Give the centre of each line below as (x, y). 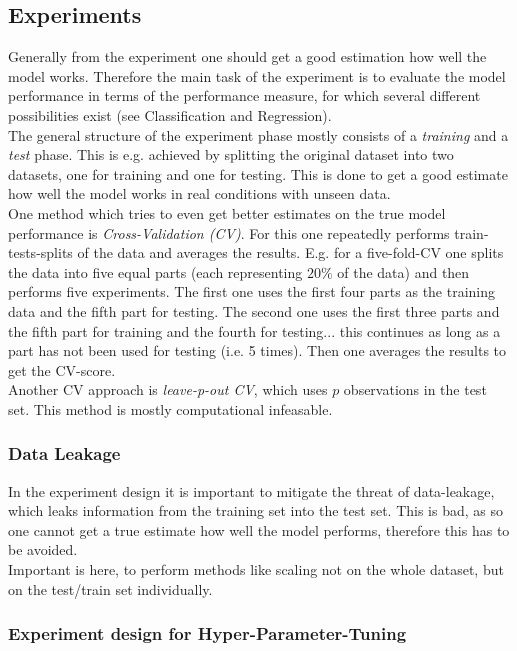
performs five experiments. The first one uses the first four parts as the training (252, 291)
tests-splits (40, 252)
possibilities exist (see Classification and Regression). (170, 114)
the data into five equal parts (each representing (155, 271)
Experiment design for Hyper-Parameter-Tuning (207, 633)
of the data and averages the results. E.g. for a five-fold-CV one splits (290, 252)
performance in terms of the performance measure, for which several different (244, 95)
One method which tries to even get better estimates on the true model (227, 212)
